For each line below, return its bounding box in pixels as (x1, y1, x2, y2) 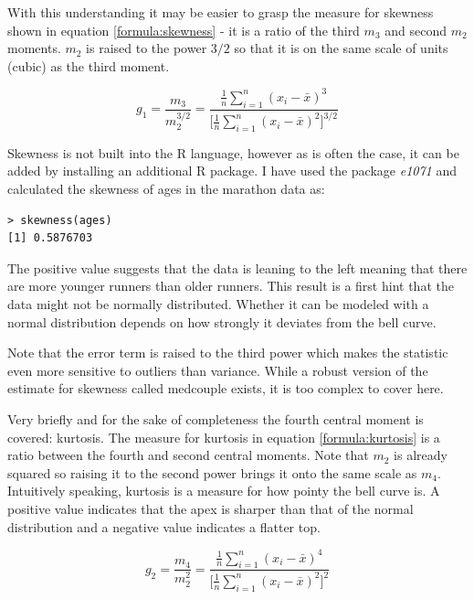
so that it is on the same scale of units (234, 38, 448, 58)
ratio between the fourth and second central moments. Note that (7, 445, 369, 465)
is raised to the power (86, 38, 207, 58)
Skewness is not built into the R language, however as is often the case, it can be (7, 143, 459, 162)
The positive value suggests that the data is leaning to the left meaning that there (7, 258, 468, 277)
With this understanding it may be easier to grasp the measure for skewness (7, 3, 434, 21)
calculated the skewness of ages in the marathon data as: (7, 179, 325, 198)
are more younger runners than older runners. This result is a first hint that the (7, 276, 454, 295)
